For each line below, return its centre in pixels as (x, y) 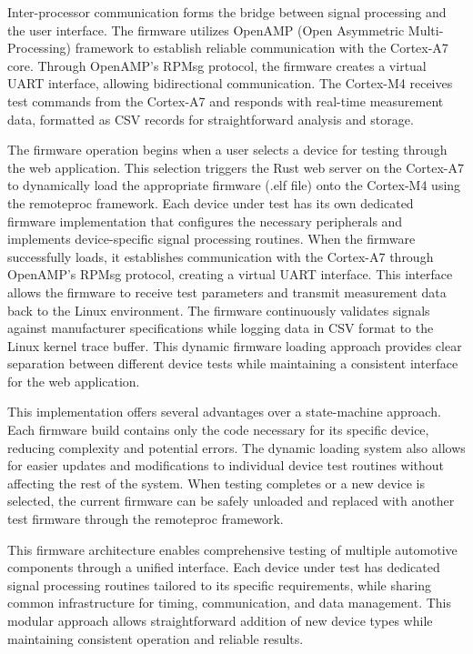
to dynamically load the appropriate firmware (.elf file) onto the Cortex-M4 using (234, 185)
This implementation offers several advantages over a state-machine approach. (224, 412)
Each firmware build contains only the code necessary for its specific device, (218, 430)
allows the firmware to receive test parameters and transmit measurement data (227, 292)
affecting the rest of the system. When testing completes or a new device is (216, 483)
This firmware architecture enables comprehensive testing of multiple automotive (232, 549)
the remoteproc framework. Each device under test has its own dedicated (211, 202)
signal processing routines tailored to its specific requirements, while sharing (219, 584)
